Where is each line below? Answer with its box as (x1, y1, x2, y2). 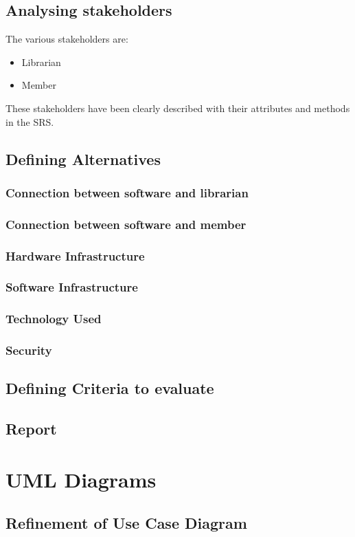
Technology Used (5, 310, 102, 327)
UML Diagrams (5, 465, 157, 493)
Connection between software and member (5, 215, 247, 232)
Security (5, 342, 52, 359)
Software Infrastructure (5, 278, 138, 296)
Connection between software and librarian (5, 184, 249, 201)
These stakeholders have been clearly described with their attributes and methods (5, 100, 350, 115)
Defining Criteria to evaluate (5, 377, 214, 399)
